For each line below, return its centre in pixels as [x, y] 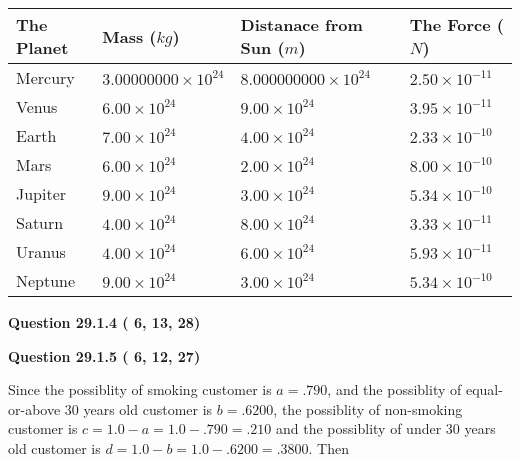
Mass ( [129, 36]
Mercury [45, 77]
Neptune [46, 280]
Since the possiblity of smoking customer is [140, 389]
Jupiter [41, 193]
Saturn [40, 222]
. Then [328, 447]
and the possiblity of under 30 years [386, 428]
